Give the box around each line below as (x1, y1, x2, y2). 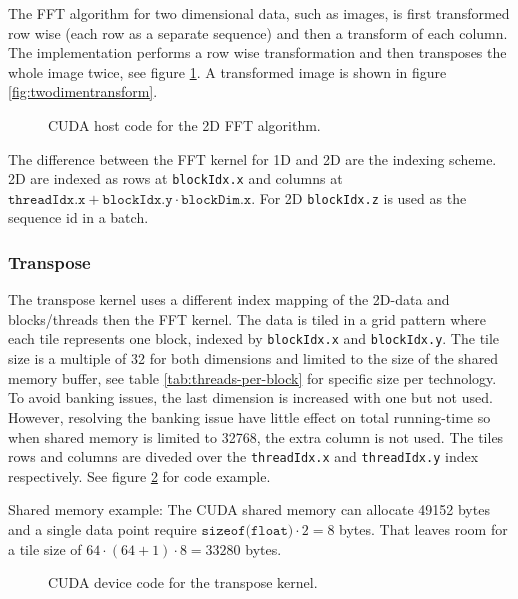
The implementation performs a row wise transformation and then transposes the (8, 42, 507, 63)
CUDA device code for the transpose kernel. (48, 572, 318, 593)
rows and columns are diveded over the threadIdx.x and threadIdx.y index (8, 446, 479, 467)
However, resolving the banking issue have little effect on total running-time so (8, 406, 491, 427)
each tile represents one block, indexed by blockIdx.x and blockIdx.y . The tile (8, 328, 500, 349)
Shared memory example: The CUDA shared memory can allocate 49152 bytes (8, 499, 490, 520)
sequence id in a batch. (8, 207, 149, 228)
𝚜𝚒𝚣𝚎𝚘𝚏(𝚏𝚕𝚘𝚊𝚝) (201, 523, 294, 538)
